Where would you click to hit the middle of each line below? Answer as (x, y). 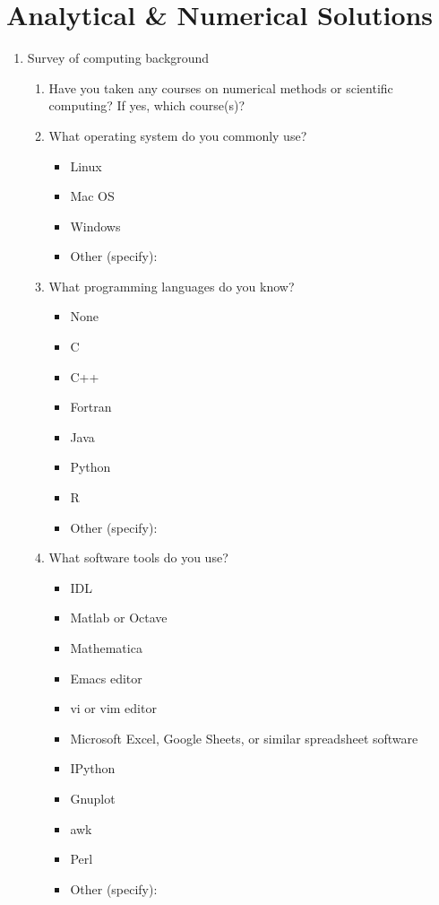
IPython (93, 768)
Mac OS (92, 196)
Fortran (91, 407)
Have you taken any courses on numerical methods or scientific (221, 87)
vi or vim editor (113, 708)
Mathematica (106, 648)
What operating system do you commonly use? (178, 135)
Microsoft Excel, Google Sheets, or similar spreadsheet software (244, 738)
